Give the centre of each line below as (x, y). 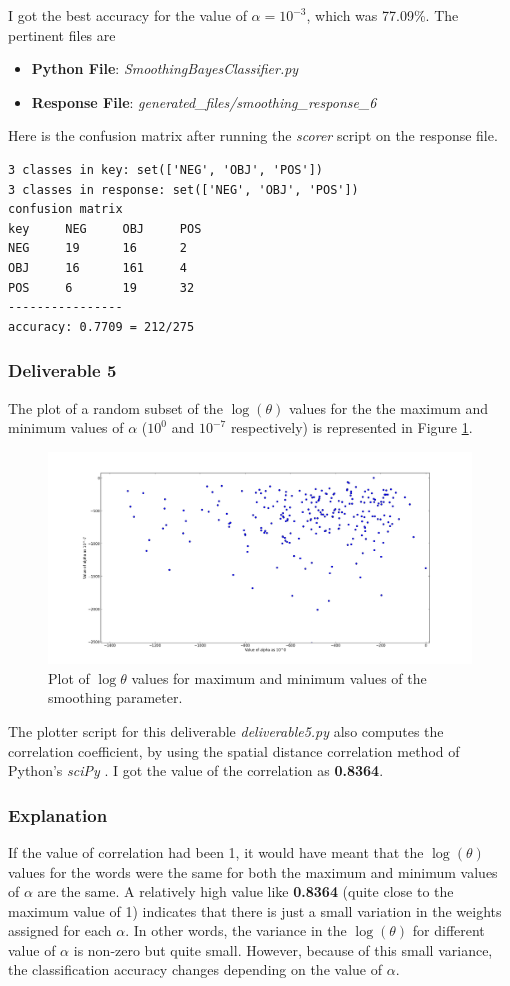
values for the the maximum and (388, 407)
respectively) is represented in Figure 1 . (351, 427)
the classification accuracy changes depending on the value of (195, 969)
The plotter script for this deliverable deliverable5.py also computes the (226, 730)
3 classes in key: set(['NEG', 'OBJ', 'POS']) (165, 169)
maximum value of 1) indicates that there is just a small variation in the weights (255, 910)
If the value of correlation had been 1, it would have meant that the (216, 851)
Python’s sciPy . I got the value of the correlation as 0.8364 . (196, 770)
